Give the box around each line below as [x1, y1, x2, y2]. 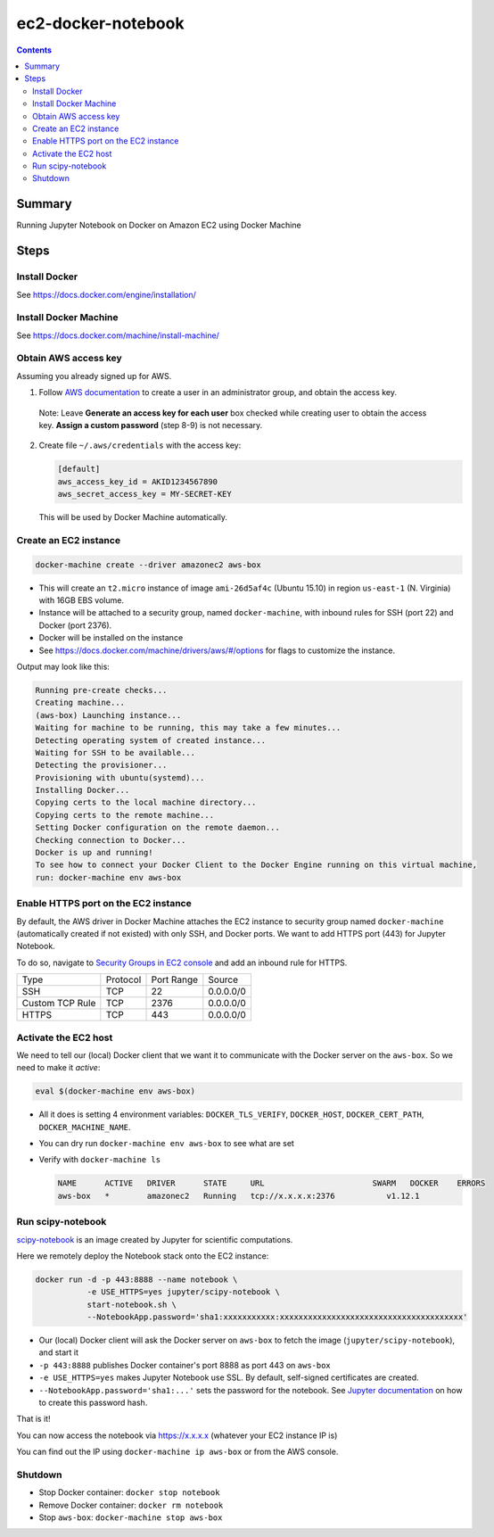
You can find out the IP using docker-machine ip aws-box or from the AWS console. [16, 1446, 339, 1458]
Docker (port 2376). [38, 620, 112, 631]
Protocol [105, 973, 142, 986]
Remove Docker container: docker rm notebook [38, 1500, 224, 1510]
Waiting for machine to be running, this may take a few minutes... [35, 723, 342, 733]
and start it [38, 1347, 79, 1358]
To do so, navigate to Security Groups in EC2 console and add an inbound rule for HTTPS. [16, 957, 348, 968]
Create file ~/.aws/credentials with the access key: [38, 440, 242, 450]
